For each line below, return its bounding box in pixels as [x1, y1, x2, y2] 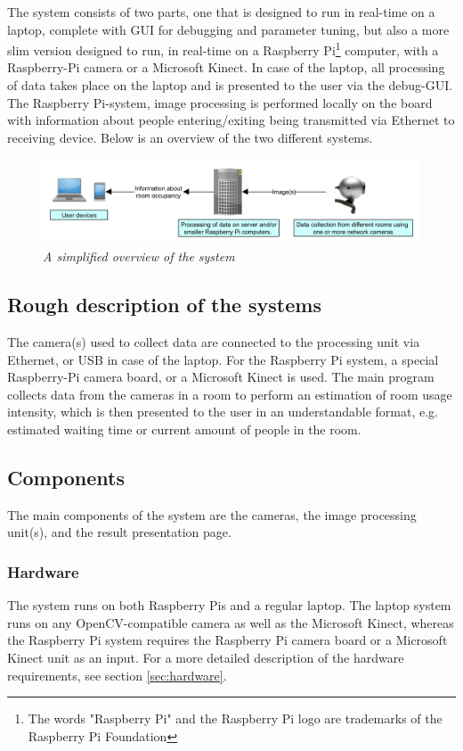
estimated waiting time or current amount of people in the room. [7, 420, 361, 438]
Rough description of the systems [7, 291, 321, 318]
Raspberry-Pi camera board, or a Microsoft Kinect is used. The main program [7, 367, 435, 386]
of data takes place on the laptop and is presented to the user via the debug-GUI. [7, 76, 453, 95]
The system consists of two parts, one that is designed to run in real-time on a [7, 3, 435, 21]
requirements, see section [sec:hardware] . [7, 665, 227, 684]
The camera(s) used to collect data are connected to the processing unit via [7, 333, 420, 351]
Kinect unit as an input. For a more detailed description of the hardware [7, 648, 404, 666]
